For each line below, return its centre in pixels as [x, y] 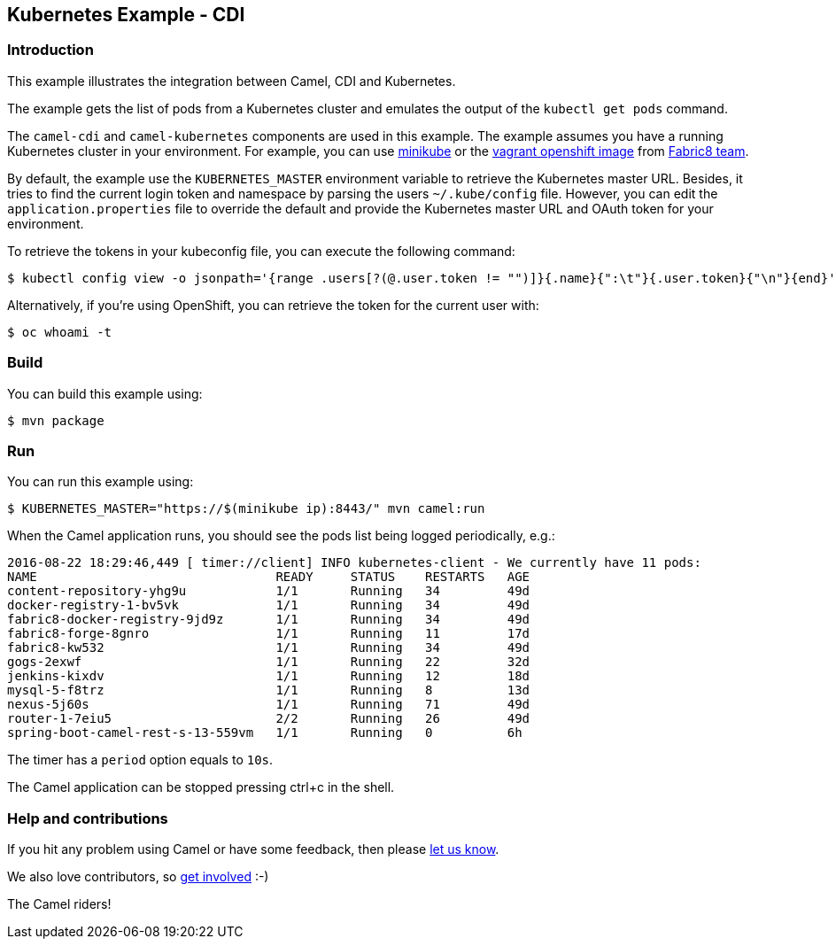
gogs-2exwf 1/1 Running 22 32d [269, 662]
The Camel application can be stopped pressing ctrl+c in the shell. [201, 787]
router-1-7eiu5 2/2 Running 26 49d [269, 719]
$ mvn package [56, 420]
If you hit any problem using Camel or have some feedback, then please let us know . [253, 849]
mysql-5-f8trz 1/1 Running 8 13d [269, 690]
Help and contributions [88, 818]
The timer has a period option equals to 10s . [140, 760]
